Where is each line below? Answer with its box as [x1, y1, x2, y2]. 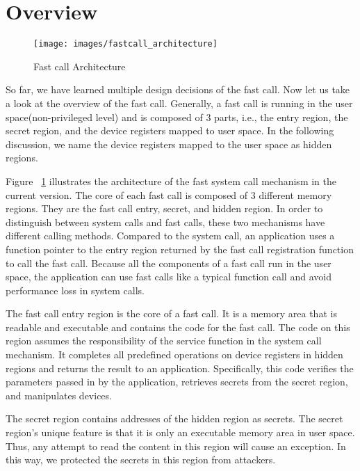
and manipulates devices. [6, 388, 112, 402]
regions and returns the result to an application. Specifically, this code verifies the [6, 360, 354, 375]
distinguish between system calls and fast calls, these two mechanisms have [6, 214, 325, 229]
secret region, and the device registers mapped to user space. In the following [6, 123, 334, 138]
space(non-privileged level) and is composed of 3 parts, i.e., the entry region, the [6, 109, 348, 124]
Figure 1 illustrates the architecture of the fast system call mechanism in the [6, 173, 336, 188]
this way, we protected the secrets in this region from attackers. [6, 452, 276, 467]
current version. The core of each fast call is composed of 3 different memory [6, 187, 332, 202]
